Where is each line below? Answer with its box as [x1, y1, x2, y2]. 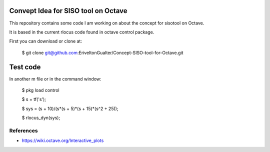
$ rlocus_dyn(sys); [21, 115, 60, 121]
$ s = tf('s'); [21, 96, 46, 102]
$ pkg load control [21, 87, 59, 93]
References [9, 127, 38, 134]
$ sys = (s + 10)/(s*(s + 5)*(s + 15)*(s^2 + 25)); [21, 105, 118, 111]
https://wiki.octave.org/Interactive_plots [21, 137, 104, 143]
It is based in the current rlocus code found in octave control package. [9, 29, 154, 35]
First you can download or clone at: [9, 38, 82, 44]
